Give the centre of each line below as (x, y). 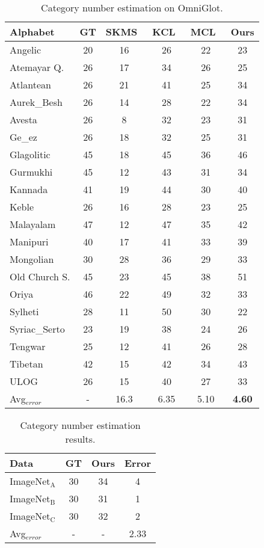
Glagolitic (30, 154)
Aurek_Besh (36, 102)
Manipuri (29, 242)
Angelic (26, 50)
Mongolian (32, 259)
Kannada (29, 189)
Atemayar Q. (37, 67)
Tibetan (26, 364)
